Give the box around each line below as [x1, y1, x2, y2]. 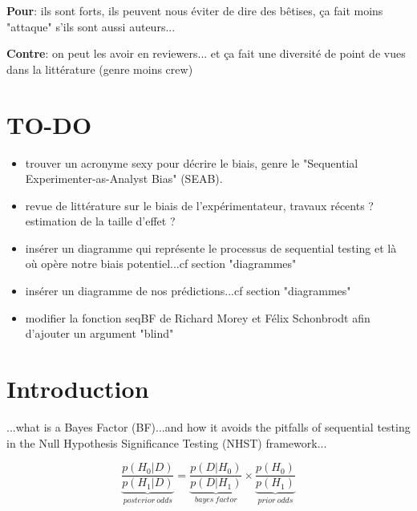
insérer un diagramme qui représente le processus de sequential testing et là [25, 239, 397, 256]
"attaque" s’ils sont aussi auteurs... [6, 18, 176, 34]
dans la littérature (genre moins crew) [6, 60, 193, 77]
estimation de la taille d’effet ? [25, 213, 176, 229]
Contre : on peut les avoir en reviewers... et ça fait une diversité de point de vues [6, 45, 406, 62]
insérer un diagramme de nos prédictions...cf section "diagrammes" [25, 282, 351, 299]
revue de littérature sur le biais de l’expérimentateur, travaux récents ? [25, 197, 374, 213]
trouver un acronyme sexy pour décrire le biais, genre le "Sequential [25, 154, 358, 171]
